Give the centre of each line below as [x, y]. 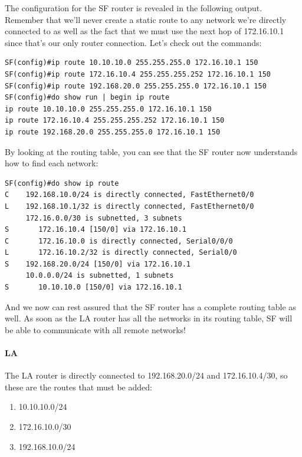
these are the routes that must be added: [78, 387]
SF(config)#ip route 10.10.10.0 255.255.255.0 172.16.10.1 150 [132, 63]
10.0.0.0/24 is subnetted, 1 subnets [100, 276]
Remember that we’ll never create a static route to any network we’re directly [146, 19]
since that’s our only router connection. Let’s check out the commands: [133, 42]
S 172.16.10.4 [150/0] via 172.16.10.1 [96, 230]
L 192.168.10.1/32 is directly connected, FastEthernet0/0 [129, 206]
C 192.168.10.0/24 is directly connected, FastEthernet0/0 [129, 195]
